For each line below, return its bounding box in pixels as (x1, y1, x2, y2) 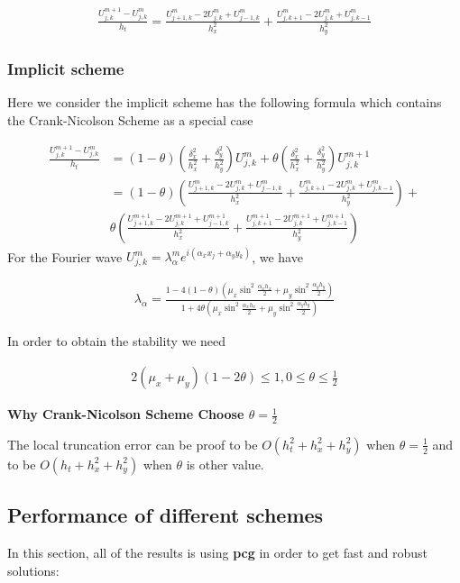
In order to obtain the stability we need (7, 332, 226, 351)
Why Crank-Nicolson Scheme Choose (7, 405, 244, 424)
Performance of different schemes (7, 501, 324, 529)
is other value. (186, 454, 264, 473)
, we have (252, 247, 303, 266)
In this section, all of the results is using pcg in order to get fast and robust (7, 543, 428, 562)
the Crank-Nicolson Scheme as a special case (7, 111, 253, 129)
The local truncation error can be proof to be (7, 434, 258, 453)
